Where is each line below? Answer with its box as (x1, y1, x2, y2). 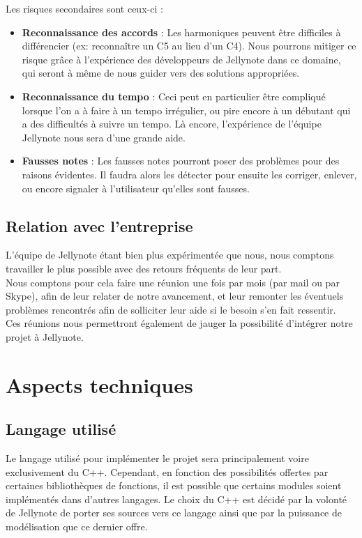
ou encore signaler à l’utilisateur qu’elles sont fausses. (22, 180, 250, 195)
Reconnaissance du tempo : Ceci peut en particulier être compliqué (22, 89, 326, 103)
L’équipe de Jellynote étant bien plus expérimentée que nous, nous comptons (6, 247, 334, 262)
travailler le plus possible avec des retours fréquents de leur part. (6, 261, 282, 275)
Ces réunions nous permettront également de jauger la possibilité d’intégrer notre (6, 316, 353, 330)
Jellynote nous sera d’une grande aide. (22, 130, 186, 144)
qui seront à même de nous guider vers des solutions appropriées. (22, 66, 300, 80)
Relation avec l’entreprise (6, 215, 193, 236)
